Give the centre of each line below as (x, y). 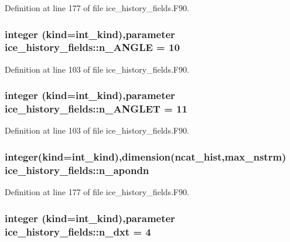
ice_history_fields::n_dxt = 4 (78, 231)
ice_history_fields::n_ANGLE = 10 (92, 47)
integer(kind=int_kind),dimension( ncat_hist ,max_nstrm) (146, 156)
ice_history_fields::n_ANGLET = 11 (96, 109)
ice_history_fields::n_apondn (77, 170)
